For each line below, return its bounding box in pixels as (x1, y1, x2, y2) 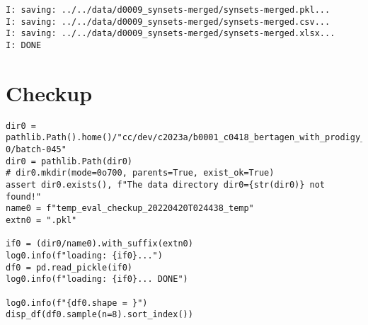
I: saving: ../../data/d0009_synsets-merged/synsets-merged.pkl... (6, 5, 330, 15)
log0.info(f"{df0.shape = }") (6, 297, 148, 308)
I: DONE (6, 40, 42, 50)
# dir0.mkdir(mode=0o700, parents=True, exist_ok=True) (6, 168, 275, 178)
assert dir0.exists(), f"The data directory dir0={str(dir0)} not (6, 180, 326, 190)
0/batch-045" (6, 144, 67, 155)
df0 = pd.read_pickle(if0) (6, 262, 132, 273)
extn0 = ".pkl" (6, 215, 77, 225)
